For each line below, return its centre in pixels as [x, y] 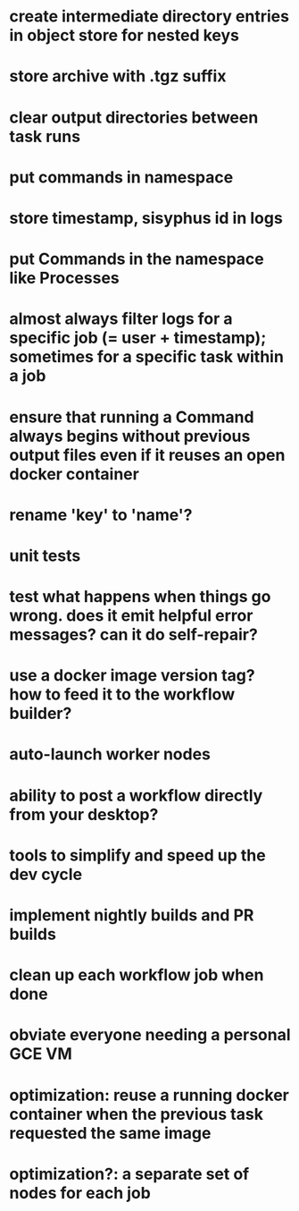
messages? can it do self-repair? [134, 635]
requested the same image [110, 1133]
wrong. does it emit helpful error [131, 616]
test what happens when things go [140, 597]
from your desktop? [84, 814]
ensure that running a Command [132, 417]
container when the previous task [136, 1114]
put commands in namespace [121, 177]
